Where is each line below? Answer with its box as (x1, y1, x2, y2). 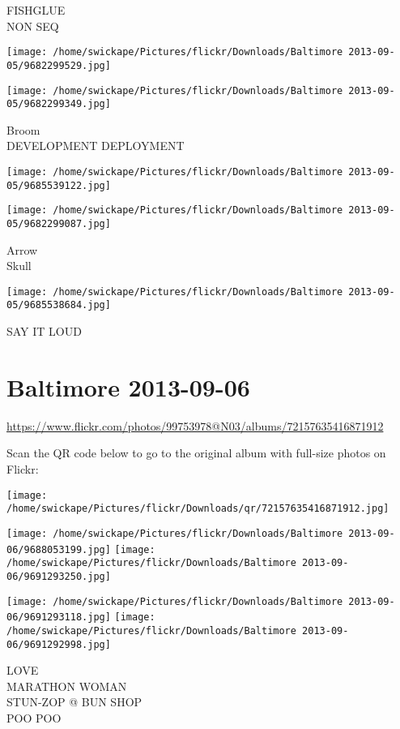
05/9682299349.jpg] (6, 98, 111, 110)
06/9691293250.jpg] (6, 570, 111, 582)
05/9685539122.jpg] (6, 179, 111, 191)
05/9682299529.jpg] (6, 59, 111, 71)
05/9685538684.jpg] (6, 299, 111, 311)
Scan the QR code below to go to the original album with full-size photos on (6, 444, 386, 461)
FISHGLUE (6, 2, 66, 18)
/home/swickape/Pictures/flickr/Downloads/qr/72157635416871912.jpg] (6, 503, 389, 515)
